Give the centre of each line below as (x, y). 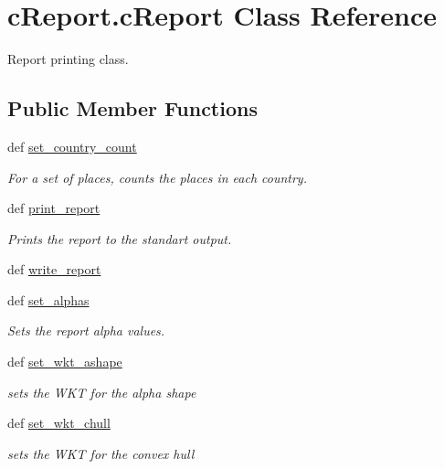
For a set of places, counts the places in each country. (157, 177)
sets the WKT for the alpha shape (102, 392)
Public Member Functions (132, 108)
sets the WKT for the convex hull (101, 453)
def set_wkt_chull (59, 423)
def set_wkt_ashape (65, 362)
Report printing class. (68, 59)
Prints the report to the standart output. (120, 238)
